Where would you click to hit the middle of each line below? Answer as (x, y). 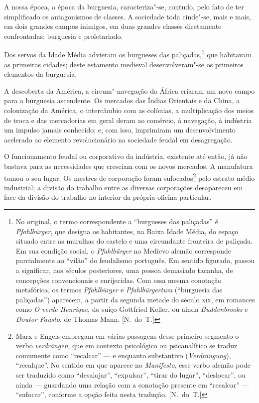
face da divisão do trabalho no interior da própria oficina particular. (108, 197)
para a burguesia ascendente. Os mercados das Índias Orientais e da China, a (122, 100)
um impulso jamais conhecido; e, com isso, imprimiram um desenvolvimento (120, 130)
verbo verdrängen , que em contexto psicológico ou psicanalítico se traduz (127, 345)
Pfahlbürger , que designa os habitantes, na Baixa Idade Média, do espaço (127, 231)
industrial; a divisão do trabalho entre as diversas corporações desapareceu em (124, 187)
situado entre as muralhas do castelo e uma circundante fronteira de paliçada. (134, 241)
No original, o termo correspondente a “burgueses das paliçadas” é (117, 221)
